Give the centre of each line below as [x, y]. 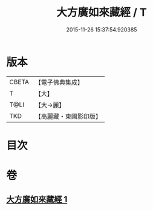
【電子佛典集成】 [59, 82]
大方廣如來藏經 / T [102, 12]
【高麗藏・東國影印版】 [68, 116]
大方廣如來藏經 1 [37, 199]
